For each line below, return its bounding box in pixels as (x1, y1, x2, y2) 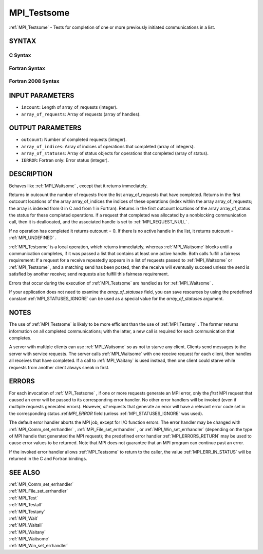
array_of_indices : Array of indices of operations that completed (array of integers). (21, 143, 195, 149)
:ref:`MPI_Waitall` (9, 522, 43, 528)
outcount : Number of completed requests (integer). (21, 137, 127, 142)
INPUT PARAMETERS (9, 92, 75, 100)
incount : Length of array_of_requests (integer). (21, 104, 118, 110)
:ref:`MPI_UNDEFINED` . (9, 235, 57, 241)
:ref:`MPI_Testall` (9, 502, 43, 508)
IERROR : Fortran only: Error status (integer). (21, 157, 109, 163)
